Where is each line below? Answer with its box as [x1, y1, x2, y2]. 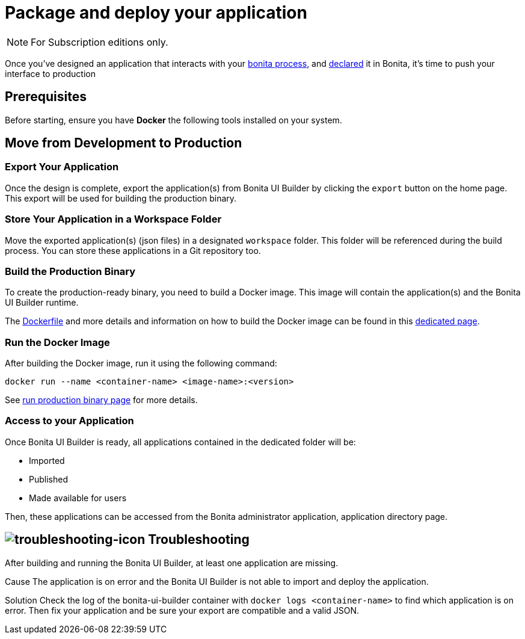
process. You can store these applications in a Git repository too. [5, 245, 261, 256]
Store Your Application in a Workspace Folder [5, 213, 222, 226]
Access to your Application [5, 415, 134, 427]
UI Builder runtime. [5, 297, 79, 308]
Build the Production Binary [5, 265, 136, 277]
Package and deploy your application [5, 2, 307, 23]
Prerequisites [5, 89, 87, 105]
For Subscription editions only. [31, 35, 168, 48]
